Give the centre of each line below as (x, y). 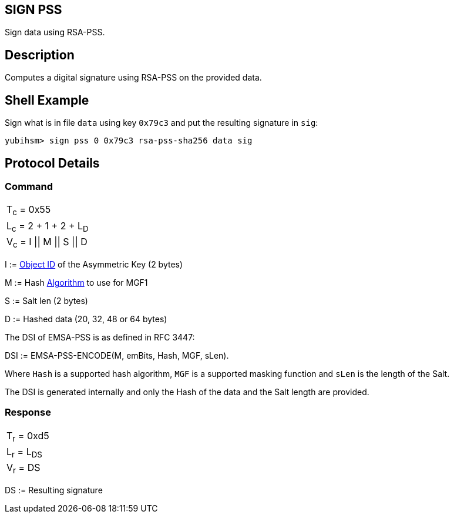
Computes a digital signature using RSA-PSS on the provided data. (133, 78)
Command (29, 186)
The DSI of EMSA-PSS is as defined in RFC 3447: (100, 337)
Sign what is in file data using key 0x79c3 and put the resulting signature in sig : (162, 123)
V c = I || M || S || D (47, 242)
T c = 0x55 (29, 210)
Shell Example (47, 100)
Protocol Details (52, 163)
